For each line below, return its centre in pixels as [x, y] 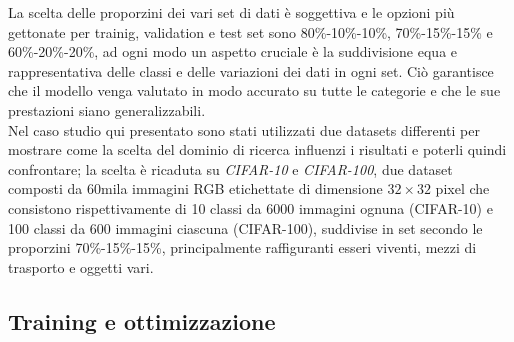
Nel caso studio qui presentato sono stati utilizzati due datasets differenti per [244, 129]
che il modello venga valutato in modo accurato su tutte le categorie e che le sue [254, 90]
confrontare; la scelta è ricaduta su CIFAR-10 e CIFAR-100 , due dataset [230, 168]
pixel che [462, 188]
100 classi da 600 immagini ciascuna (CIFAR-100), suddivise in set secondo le [245, 227]
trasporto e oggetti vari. [81, 266]
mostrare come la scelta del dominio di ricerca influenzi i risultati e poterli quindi [257, 149]
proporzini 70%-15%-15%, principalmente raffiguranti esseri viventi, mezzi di [242, 247]
